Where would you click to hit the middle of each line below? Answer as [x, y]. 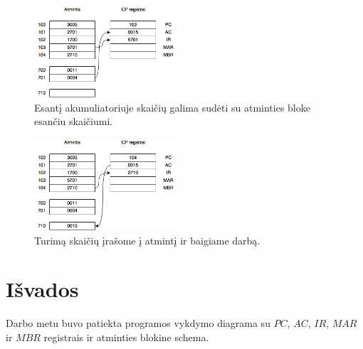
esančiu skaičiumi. [74, 121]
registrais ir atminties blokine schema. [126, 337]
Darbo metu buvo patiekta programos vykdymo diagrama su [138, 323]
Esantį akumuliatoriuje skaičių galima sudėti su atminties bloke [172, 107]
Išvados [42, 289]
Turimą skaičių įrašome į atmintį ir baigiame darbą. [147, 240]
